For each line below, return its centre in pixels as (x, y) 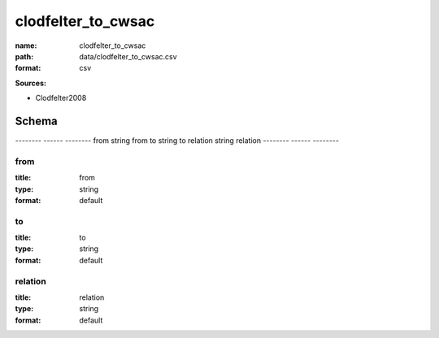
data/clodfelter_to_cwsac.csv (128, 56)
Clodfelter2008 (61, 98)
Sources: (30, 83)
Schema (37, 121)
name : (26, 45)
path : (24, 56)
